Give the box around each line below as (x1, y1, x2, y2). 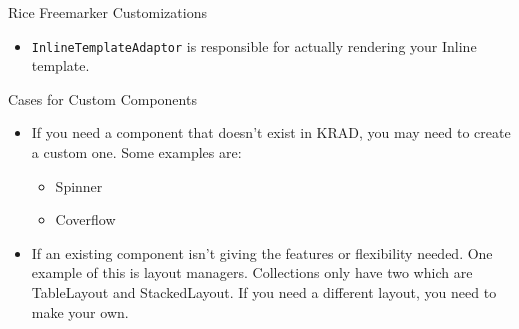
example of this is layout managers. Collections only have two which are (31, 262, 473, 283)
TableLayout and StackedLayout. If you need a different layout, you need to (31, 282, 497, 302)
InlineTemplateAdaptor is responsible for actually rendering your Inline (31, 35, 477, 56)
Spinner (55, 175, 103, 196)
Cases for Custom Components (8, 88, 197, 109)
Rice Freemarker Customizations (8, 2, 207, 22)
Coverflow (55, 209, 116, 230)
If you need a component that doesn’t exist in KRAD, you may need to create (31, 122, 511, 143)
